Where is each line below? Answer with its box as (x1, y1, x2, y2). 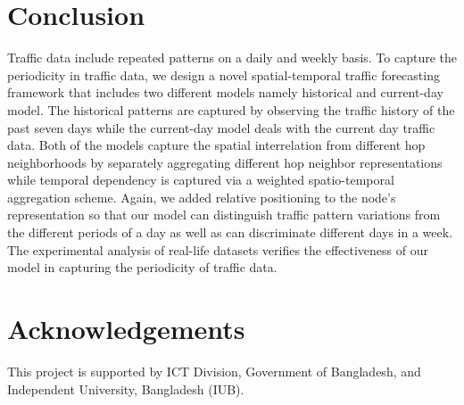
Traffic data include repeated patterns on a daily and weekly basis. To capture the (7, 48, 457, 67)
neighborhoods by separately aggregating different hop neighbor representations (7, 153, 443, 171)
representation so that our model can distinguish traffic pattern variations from (7, 205, 441, 224)
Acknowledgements (7, 310, 245, 347)
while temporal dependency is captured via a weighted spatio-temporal (7, 170, 394, 189)
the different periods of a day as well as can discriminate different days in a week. (7, 223, 453, 242)
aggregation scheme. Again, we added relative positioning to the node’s (7, 187, 396, 206)
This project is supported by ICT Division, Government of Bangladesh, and (7, 361, 421, 380)
